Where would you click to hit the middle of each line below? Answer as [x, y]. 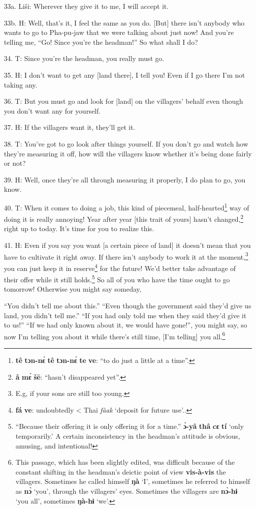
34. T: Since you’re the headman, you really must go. [84, 58]
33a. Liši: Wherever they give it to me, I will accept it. [86, 6]
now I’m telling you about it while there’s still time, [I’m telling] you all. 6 [115, 335]
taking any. [21, 84]
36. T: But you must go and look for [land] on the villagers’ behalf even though [124, 101]
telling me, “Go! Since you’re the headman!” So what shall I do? [101, 42]
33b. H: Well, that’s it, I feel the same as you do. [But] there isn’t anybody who [124, 22]
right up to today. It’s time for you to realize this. [79, 228]
